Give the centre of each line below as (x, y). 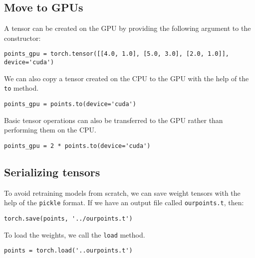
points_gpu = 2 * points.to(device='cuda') (77, 146)
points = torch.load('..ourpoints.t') (68, 251)
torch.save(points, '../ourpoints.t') (68, 218)
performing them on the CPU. (50, 130)
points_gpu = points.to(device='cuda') (70, 104)
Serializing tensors (52, 172)
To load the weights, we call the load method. (75, 234)
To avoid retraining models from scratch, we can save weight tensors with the (122, 193)
